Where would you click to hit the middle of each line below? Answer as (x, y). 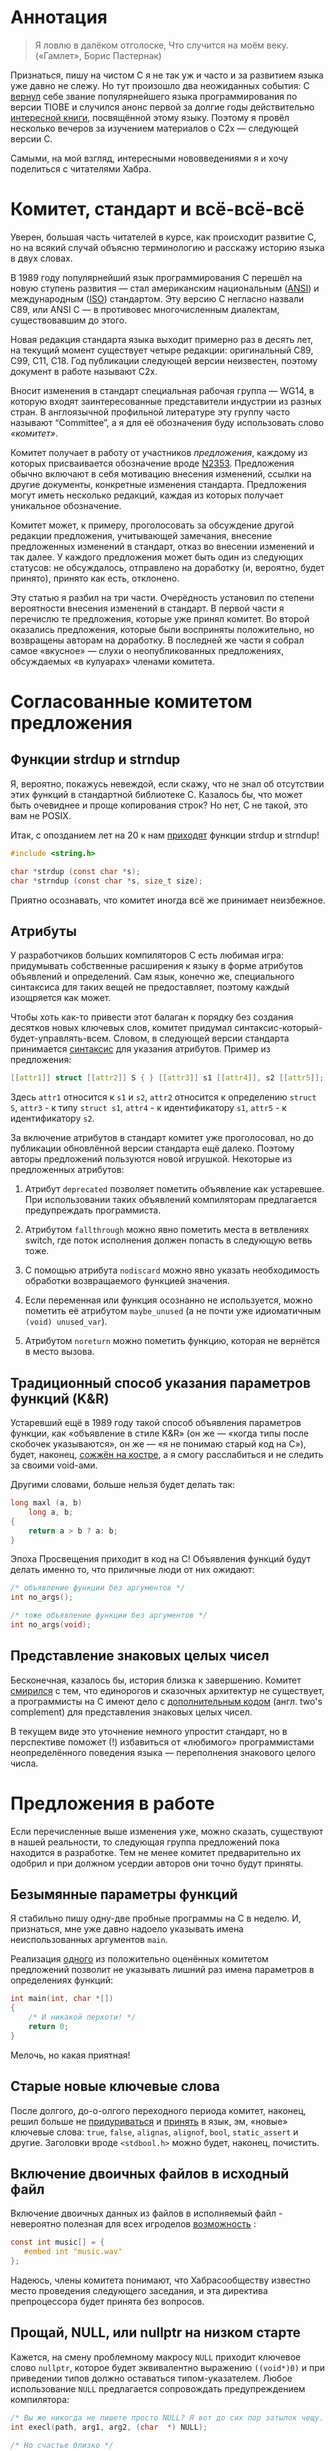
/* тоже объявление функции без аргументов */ (109, 1616)
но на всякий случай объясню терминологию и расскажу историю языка (167, 247)
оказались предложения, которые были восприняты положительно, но (162, 629)
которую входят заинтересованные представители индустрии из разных (166, 401)
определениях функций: (61, 1980)
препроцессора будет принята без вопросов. (107, 2302)
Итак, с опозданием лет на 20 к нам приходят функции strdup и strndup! (165, 835)
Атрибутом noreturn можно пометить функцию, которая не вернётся (172, 1341)
